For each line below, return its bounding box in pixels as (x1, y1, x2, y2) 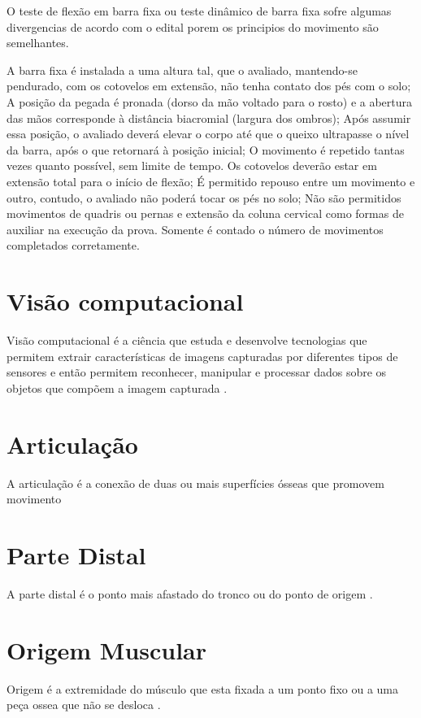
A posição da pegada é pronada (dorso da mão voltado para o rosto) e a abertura (7, 93, 413, 110)
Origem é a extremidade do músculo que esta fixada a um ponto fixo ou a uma (7, 680, 399, 697)
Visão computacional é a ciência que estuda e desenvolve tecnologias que (7, 332, 367, 349)
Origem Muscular (7, 633, 207, 666)
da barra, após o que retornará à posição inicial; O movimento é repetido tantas (7, 141, 405, 158)
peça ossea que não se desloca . (7, 696, 161, 713)
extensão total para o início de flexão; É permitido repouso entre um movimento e (7, 172, 415, 189)
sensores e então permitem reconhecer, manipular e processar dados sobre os (7, 363, 387, 381)
